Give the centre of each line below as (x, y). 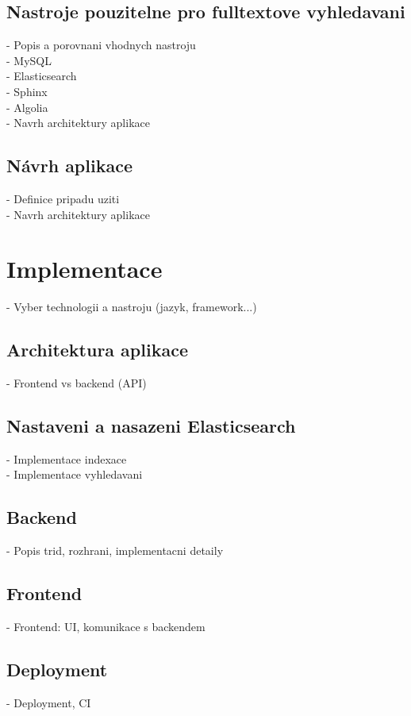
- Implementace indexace (67, 458)
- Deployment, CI (49, 702)
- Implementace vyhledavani (75, 474)
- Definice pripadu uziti (63, 198)
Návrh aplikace (69, 166)
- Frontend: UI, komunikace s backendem (106, 627)
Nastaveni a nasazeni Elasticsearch (151, 426)
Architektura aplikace (97, 350)
